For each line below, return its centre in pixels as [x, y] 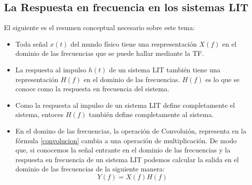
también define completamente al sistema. [151, 114]
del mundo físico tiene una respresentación [134, 43]
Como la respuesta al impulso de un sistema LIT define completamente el [125, 105]
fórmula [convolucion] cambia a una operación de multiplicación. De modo [126, 140]
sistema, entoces [39, 114]
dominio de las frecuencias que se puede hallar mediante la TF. [110, 53]
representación [37, 79]
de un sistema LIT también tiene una [165, 69]
